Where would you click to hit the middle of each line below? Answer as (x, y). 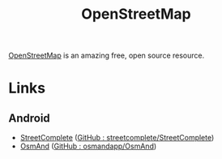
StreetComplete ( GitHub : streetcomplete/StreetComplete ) (117, 138)
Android (29, 118)
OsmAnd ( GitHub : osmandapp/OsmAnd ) (88, 146)
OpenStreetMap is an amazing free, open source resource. (107, 56)
